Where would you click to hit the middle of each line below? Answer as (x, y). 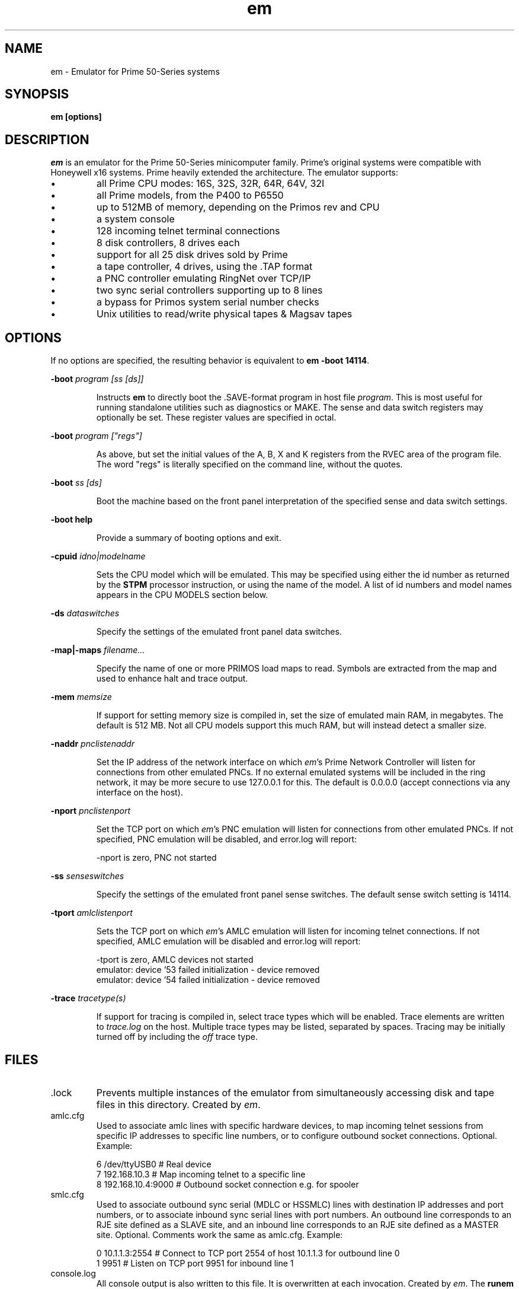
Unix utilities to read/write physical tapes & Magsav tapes (225, 314)
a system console (136, 219)
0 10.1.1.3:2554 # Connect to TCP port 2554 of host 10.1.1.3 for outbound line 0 (248, 1253)
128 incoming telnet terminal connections (188, 231)
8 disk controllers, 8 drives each (168, 243)
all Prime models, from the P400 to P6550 (190, 195)
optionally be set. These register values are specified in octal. (216, 418)
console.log (73, 1273)
